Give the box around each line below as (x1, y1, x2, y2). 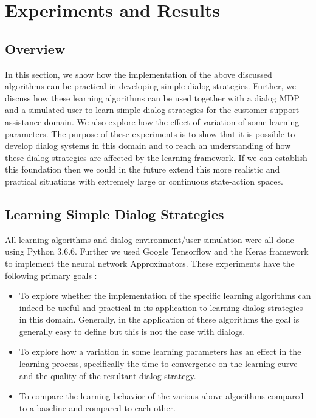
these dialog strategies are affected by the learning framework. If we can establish (5, 151, 307, 163)
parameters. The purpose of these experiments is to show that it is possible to (5, 127, 295, 140)
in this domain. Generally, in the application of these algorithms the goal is (19, 313, 300, 326)
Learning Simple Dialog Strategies (5, 204, 224, 223)
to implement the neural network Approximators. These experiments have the (5, 256, 295, 269)
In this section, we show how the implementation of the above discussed (5, 67, 272, 80)
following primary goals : (5, 269, 97, 281)
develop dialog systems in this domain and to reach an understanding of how (5, 139, 291, 152)
